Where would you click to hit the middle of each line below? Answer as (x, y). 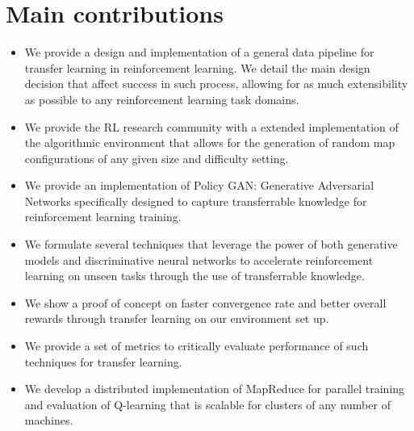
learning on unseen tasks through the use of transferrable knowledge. (194, 276)
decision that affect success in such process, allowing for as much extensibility (216, 84)
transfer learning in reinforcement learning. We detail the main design (197, 67)
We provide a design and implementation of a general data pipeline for (199, 52)
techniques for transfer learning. (103, 361)
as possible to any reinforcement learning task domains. (162, 99)
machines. (49, 420)
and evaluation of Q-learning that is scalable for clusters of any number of (207, 404)
